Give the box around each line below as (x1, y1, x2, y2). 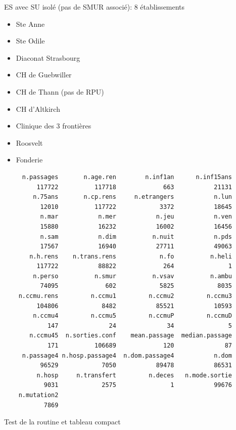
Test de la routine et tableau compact (4, 416, 121, 427)
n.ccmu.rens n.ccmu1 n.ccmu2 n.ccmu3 (18, 292, 232, 300)
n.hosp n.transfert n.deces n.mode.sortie (36, 371, 232, 379)
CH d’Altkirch (16, 103, 60, 114)
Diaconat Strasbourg (16, 52, 80, 63)
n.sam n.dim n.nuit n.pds (40, 233, 232, 240)
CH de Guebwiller (16, 69, 72, 80)
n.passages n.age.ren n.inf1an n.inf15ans (22, 173, 232, 181)
